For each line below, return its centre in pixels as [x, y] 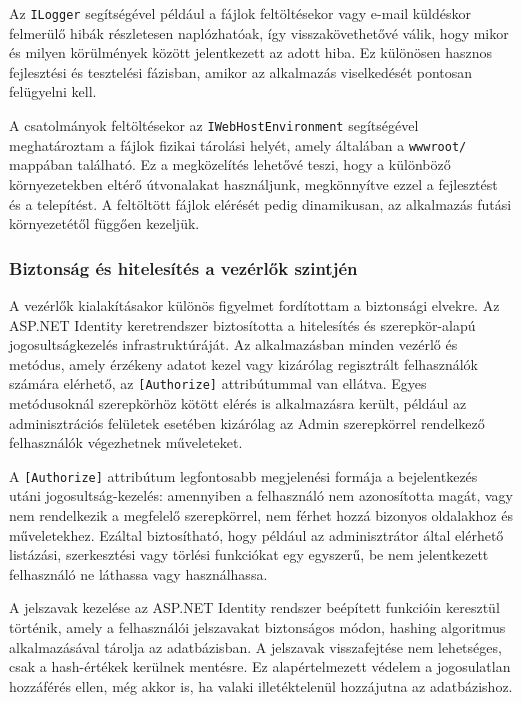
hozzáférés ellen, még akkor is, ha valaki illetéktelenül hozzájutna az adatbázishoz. [261, 685]
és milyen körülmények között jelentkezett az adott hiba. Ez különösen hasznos [251, 52]
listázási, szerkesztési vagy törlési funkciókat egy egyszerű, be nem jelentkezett [249, 554]
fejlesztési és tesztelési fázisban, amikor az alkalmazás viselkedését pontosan [241, 71]
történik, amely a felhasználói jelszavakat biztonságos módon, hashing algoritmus [257, 626]
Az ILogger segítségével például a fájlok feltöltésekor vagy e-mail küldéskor [240, 13]
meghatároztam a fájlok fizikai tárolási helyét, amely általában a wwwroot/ [238, 144]
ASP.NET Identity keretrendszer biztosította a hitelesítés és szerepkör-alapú [242, 324]
